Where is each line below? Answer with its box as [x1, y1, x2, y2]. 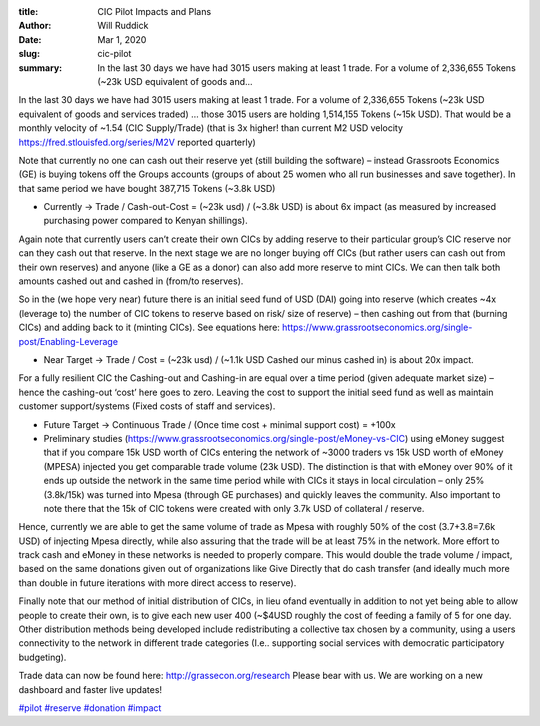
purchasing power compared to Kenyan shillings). [43, 215, 249, 227]
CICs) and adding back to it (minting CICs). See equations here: [18, 321, 280, 334]
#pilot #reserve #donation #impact [18, 701, 162, 714]
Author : [18, 20, 52, 32]
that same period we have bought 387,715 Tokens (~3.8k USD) [18, 182, 276, 194]
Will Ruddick [97, 20, 149, 32]
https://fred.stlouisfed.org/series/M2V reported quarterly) [18, 136, 257, 148]
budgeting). [18, 651, 67, 663]
